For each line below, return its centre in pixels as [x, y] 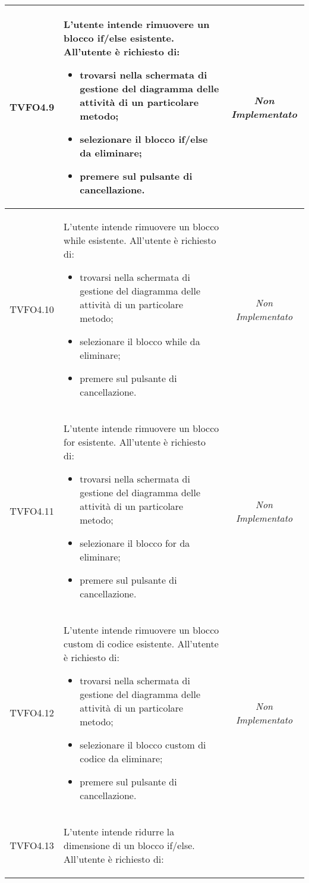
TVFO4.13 [32, 845]
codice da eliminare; [121, 758]
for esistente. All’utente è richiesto [135, 442]
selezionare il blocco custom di [143, 745]
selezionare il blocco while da [140, 341]
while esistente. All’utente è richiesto [140, 240]
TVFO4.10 [32, 309]
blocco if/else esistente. [119, 38]
